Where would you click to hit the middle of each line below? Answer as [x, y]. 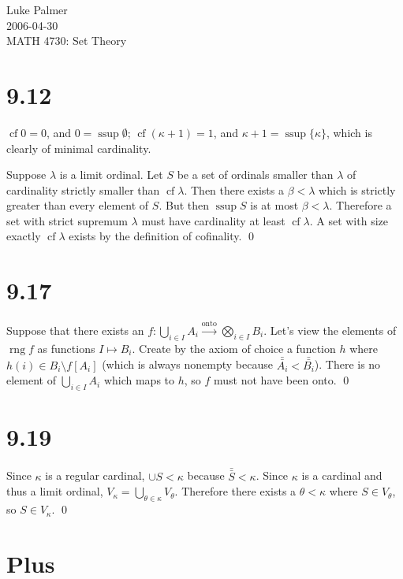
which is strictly [357, 189]
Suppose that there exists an [75, 330]
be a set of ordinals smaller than [255, 174]
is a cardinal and [342, 475]
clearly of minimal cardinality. [79, 148]
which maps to [139, 380]
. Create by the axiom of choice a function [234, 348]
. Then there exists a [234, 189]
